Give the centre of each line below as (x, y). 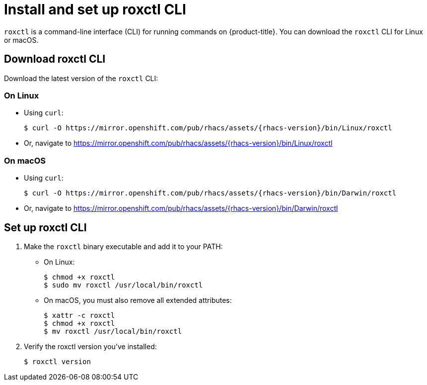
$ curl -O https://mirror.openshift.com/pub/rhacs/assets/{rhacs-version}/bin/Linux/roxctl (208, 128)
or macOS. (21, 40)
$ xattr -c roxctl (79, 315)
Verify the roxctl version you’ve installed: (90, 346)
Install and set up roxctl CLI (95, 9)
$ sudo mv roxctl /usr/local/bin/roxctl (123, 285)
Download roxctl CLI (55, 59)
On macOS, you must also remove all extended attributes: (138, 300)
